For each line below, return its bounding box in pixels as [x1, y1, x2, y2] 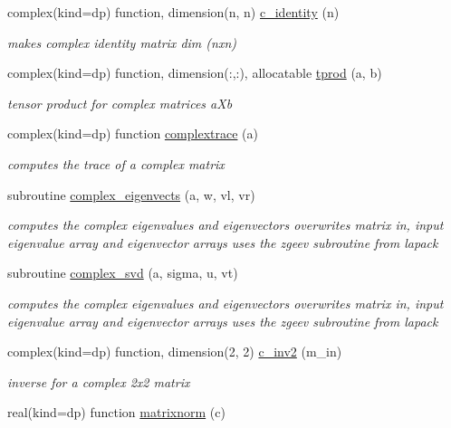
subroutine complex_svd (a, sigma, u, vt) [7, 263, 238, 282]
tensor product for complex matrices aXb [7, 93, 233, 112]
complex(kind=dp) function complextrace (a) [7, 124, 258, 143]
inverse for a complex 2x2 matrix [7, 372, 190, 391]
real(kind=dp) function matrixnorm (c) [7, 403, 225, 422]
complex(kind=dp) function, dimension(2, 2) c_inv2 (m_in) [7, 342, 342, 361]
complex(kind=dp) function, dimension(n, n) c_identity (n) [7, 3, 340, 21]
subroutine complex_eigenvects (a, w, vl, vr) [7, 185, 255, 204]
